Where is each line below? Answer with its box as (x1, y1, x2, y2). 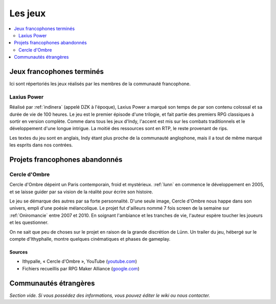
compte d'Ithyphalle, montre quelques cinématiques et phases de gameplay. (9, 236, 171, 242)
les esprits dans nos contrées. (9, 142, 73, 148)
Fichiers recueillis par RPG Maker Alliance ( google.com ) (22, 265, 140, 271)
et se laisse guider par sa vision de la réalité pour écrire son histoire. (9, 189, 153, 195)
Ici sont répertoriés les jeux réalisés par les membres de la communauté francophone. (9, 81, 191, 87)
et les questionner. (9, 219, 49, 225)
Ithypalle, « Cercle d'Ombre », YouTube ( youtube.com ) (22, 258, 137, 265)
